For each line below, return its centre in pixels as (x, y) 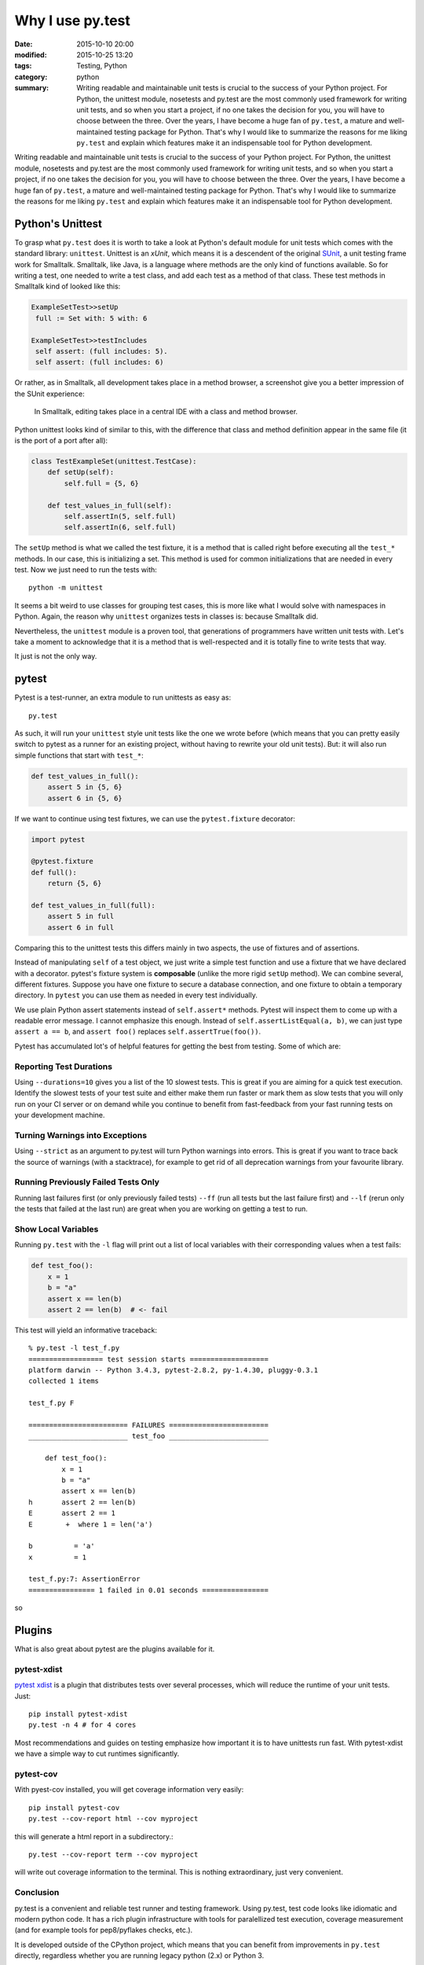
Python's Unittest (58, 224)
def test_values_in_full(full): (93, 905)
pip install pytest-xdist (79, 1714)
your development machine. (60, 1115)
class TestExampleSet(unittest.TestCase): (114, 461)
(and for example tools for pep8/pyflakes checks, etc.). (104, 1930)
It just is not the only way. (56, 656)
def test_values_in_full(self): (110, 505)
